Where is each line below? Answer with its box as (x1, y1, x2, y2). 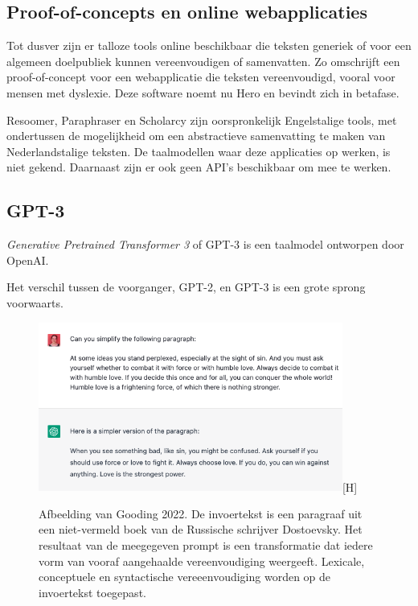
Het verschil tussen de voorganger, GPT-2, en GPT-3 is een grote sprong (6, 278, 366, 295)
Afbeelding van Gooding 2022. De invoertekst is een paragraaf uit (39, 505, 363, 521)
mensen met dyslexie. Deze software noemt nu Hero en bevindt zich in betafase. (6, 84, 400, 101)
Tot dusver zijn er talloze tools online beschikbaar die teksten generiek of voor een (6, 37, 412, 54)
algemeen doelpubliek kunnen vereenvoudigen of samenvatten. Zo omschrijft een (6, 52, 400, 69)
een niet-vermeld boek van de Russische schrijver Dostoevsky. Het (39, 521, 363, 538)
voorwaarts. (6, 294, 64, 311)
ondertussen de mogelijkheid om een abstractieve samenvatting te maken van (6, 127, 386, 144)
